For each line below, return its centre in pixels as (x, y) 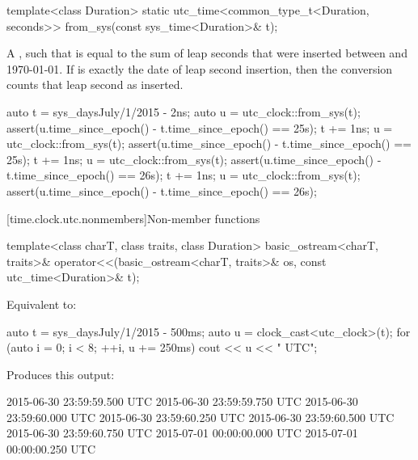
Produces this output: (61, 374)
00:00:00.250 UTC (51, 449)
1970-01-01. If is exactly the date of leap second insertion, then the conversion (200, 68)
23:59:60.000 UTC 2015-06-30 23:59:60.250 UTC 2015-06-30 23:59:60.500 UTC (201, 417)
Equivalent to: (42, 304)
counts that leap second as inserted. (95, 84)
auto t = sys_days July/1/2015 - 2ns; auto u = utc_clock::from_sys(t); (184, 111)
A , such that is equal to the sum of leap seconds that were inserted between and (207, 53)
